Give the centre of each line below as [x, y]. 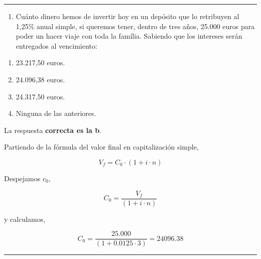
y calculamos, [25, 219]
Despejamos [22, 178]
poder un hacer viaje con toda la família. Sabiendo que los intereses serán [129, 36]
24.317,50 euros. [40, 96]
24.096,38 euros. [40, 79]
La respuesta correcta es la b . [53, 130]
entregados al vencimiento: [56, 45]
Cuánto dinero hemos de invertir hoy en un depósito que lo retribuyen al [127, 16]
